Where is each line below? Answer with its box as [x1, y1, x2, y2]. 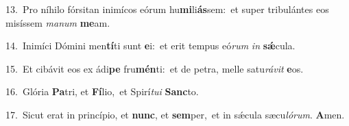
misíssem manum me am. [5, 15, 110, 29]
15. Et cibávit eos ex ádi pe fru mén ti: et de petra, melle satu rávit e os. [5, 61, 304, 75]
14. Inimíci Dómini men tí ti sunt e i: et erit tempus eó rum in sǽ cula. [5, 38, 296, 53]
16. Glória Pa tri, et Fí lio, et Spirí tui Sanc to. [5, 84, 199, 99]
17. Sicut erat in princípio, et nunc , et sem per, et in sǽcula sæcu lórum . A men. [5, 107, 345, 121]
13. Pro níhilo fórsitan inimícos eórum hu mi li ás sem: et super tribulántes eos [5, 2, 329, 16]
